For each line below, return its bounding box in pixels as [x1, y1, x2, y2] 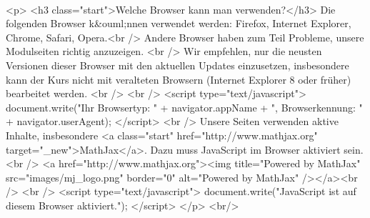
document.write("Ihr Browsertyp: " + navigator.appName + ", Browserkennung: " [6, 99, 363, 114]
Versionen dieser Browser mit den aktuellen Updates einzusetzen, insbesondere [6, 57, 349, 72]
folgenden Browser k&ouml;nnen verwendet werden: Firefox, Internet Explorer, [6, 16, 351, 31]
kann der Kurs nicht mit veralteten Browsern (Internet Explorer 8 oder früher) [6, 71, 351, 86]
